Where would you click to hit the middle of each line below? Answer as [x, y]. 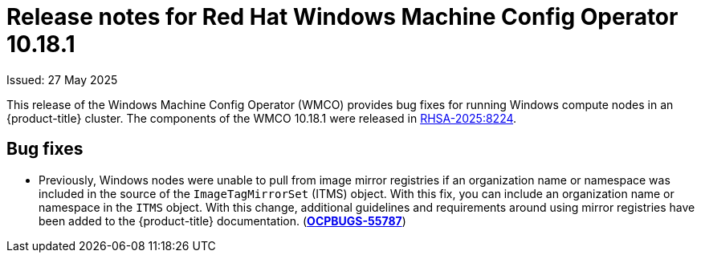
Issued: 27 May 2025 [62, 79]
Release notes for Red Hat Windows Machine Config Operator [342, 17]
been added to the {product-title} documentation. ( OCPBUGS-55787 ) [222, 221]
